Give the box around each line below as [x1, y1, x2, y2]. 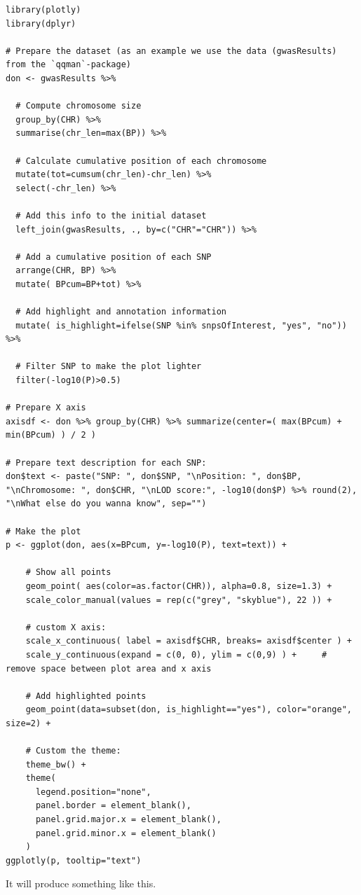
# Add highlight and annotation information [15, 307, 226, 317]
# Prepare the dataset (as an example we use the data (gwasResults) [6, 46, 337, 56]
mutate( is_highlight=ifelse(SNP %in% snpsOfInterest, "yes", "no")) [15, 320, 347, 331]
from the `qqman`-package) [6, 60, 131, 70]
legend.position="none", [35, 786, 151, 797]
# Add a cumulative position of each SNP [15, 251, 212, 262]
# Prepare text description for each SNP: [6, 457, 207, 468]
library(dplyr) [6, 18, 76, 29]
